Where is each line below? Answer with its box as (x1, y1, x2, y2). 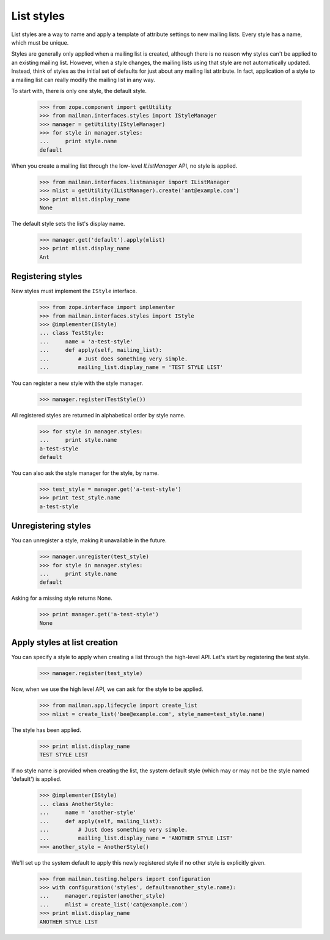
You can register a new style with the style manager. (11, 379, 144, 387)
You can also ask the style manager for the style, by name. (11, 469, 159, 477)
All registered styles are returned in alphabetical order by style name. (11, 411, 186, 419)
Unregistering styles (11, 521, 91, 531)
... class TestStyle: (39, 329, 105, 337)
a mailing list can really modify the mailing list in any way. (11, 76, 155, 83)
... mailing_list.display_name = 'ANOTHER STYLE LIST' (39, 835, 233, 841)
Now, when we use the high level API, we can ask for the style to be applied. (11, 685, 204, 693)
